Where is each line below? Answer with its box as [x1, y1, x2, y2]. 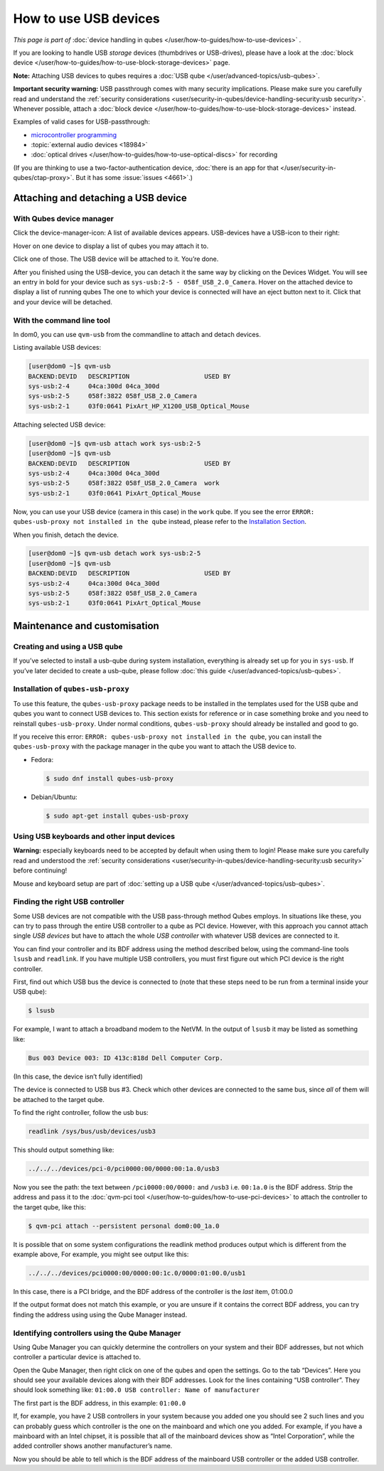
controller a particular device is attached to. [13, 1353, 142, 1362]
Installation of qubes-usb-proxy [13, 684, 129, 694]
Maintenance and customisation [13, 619, 159, 632]
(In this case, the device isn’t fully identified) [13, 1072, 143, 1081]
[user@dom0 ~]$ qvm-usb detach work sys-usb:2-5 [28, 550, 201, 557]
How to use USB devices [13, 11, 160, 26]
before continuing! [13, 866, 68, 874]
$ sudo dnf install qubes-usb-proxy [46, 774, 174, 782]
